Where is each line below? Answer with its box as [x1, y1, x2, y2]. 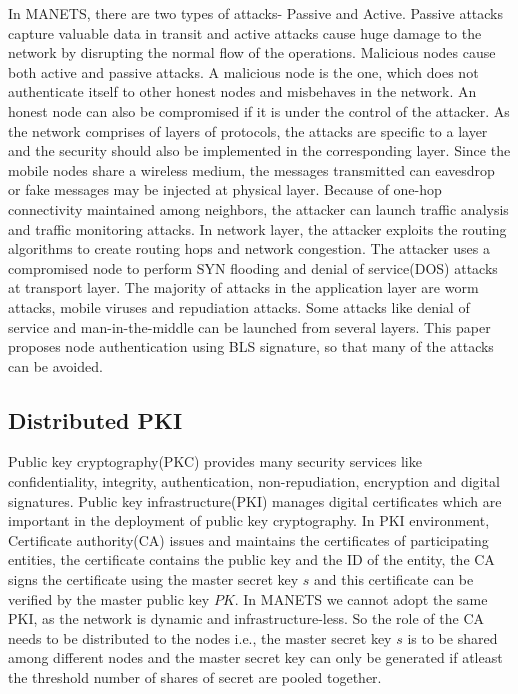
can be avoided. [8, 355, 103, 376]
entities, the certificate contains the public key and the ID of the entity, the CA [8, 549, 495, 570]
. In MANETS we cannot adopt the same [234, 588, 488, 609]
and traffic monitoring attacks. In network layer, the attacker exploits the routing [8, 218, 507, 239]
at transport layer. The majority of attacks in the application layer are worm [8, 277, 479, 298]
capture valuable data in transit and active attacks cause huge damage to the [8, 22, 482, 43]
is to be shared [407, 627, 498, 648]
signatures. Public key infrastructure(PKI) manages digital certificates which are [8, 490, 502, 511]
